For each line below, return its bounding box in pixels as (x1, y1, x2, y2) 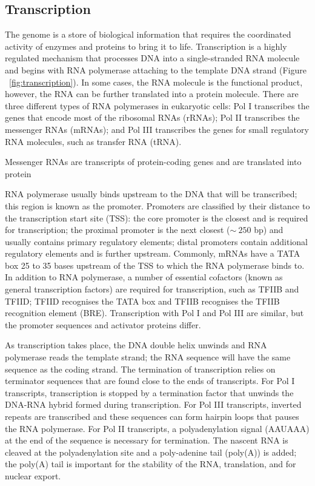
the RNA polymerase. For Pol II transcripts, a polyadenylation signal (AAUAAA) (5, 422, 310, 434)
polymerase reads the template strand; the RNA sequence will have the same (5, 351, 291, 363)
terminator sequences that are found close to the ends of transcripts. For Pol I (5, 374, 295, 387)
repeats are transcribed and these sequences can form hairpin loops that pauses (5, 410, 299, 423)
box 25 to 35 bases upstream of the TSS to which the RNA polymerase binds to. (5, 258, 305, 271)
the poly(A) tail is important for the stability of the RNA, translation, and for (5, 457, 296, 470)
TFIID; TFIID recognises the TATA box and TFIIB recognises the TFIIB (5, 294, 280, 307)
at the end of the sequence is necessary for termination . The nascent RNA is (5, 434, 288, 447)
